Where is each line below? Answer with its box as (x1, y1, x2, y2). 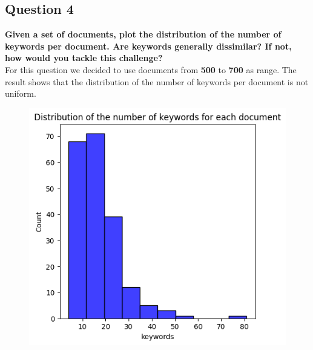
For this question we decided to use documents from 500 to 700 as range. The (5, 63, 297, 76)
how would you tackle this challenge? (5, 51, 163, 64)
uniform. (5, 87, 36, 100)
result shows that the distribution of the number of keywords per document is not (5, 75, 309, 88)
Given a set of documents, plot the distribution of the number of (5, 28, 282, 41)
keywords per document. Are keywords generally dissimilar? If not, (5, 39, 292, 52)
